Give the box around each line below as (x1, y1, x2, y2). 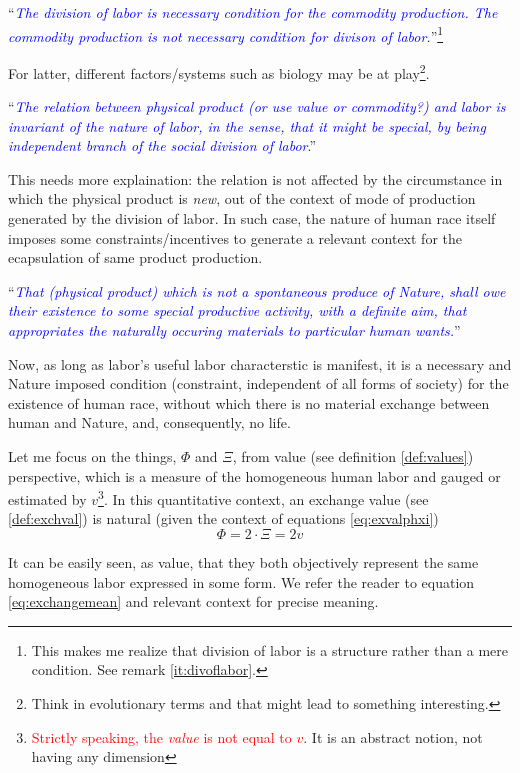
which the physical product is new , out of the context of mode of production (8, 188, 476, 209)
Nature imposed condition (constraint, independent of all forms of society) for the (8, 373, 509, 394)
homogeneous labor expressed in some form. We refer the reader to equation (8, 571, 475, 592)
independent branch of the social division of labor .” (8, 135, 317, 156)
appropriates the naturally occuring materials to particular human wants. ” (8, 320, 461, 341)
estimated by (8, 488, 87, 509)
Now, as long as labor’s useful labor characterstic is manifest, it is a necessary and (8, 353, 512, 374)
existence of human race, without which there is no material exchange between (8, 392, 490, 413)
